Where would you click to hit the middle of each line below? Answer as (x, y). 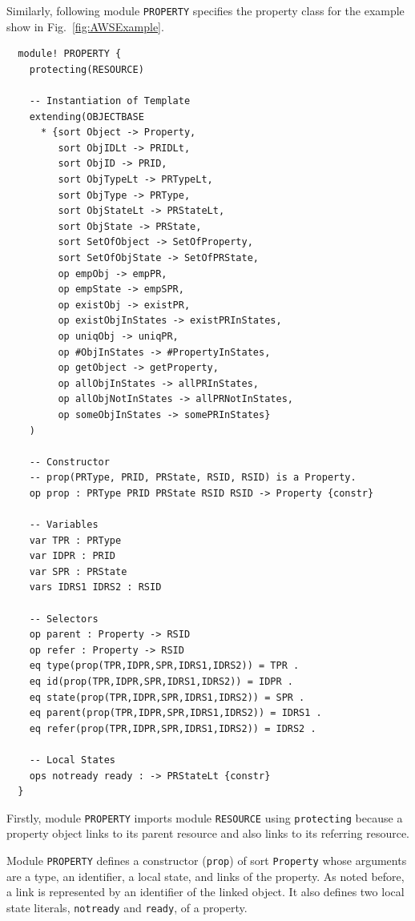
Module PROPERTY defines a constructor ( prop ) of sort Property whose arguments (207, 860)
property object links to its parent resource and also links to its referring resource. (208, 833)
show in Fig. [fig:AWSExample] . (85, 26)
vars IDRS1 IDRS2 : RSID (95, 587)
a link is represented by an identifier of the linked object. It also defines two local (205, 892)
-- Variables (64, 525)
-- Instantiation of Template (110, 101)
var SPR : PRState (78, 571)
